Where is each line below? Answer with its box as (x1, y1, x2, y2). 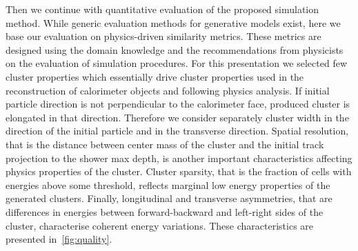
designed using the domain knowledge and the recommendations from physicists (6, 42, 344, 57)
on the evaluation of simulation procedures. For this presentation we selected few (6, 56, 347, 70)
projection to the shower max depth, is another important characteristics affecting (6, 150, 352, 165)
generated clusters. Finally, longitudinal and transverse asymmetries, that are (6, 191, 332, 205)
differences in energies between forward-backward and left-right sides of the (6, 204, 324, 219)
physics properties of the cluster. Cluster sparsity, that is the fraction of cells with (6, 164, 352, 179)
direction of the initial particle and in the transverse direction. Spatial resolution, (6, 123, 349, 138)
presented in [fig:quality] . (6, 232, 112, 246)
